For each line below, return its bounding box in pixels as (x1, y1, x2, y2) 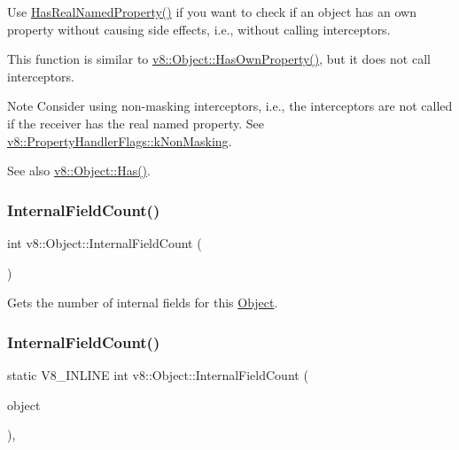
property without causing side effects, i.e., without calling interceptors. (7, 19, 391, 38)
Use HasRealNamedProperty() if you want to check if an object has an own (7, 3, 416, 20)
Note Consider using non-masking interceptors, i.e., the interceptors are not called (7, 97, 453, 115)
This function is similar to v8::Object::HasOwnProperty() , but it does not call (7, 50, 431, 68)
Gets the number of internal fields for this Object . (7, 293, 278, 312)
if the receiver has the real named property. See (7, 113, 264, 132)
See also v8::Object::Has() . (7, 161, 151, 180)
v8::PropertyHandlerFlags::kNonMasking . (7, 131, 232, 150)
